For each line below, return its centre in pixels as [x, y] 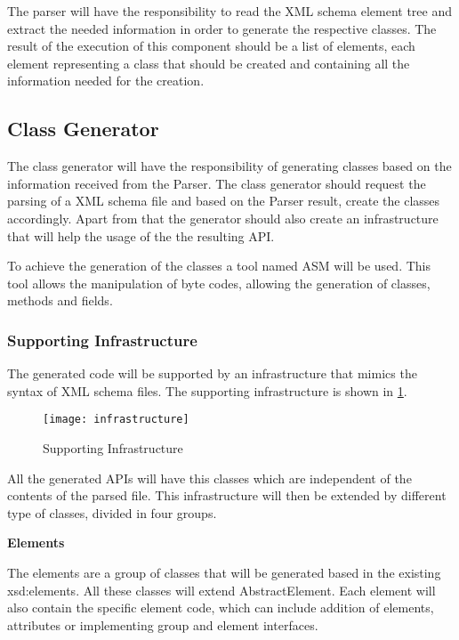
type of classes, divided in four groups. [112, 512]
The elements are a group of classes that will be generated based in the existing [224, 572]
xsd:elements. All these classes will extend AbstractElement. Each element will [221, 590]
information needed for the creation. [106, 81]
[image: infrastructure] [116, 420]
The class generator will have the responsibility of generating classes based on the [229, 166]
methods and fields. [60, 300]
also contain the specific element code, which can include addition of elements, [221, 608]
